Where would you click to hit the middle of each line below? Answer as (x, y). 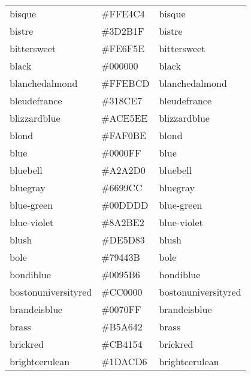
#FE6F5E (123, 48)
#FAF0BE (124, 135)
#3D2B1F (123, 31)
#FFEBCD (125, 83)
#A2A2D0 (123, 170)
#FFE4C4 (123, 13)
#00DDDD (125, 205)
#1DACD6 (124, 361)
